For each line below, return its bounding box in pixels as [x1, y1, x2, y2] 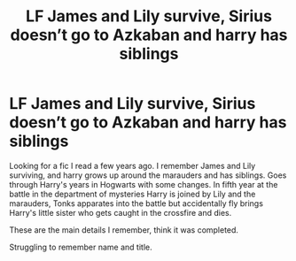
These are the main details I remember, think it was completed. [9, 224, 239, 235]
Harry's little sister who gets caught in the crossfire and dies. [9, 207, 232, 218]
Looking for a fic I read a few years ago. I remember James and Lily [9, 160, 256, 171]
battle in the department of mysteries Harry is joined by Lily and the [9, 188, 256, 199]
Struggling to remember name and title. [9, 242, 152, 252]
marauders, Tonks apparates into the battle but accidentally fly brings [9, 197, 264, 209]
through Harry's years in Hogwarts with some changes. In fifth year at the [9, 179, 278, 189]
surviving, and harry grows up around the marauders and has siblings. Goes [9, 170, 287, 180]
